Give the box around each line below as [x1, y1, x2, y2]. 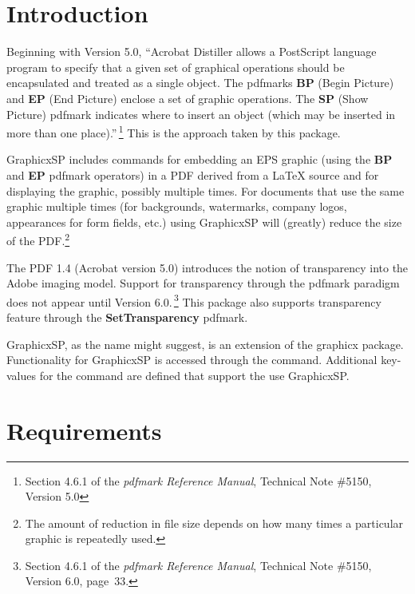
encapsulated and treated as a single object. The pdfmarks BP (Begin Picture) [6, 74, 394, 91]
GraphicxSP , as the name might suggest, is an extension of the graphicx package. [6, 335, 404, 352]
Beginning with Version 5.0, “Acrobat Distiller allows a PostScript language [6, 43, 377, 60]
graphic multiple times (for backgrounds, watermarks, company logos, [6, 198, 347, 215]
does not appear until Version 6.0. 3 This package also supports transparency [6, 291, 381, 310]
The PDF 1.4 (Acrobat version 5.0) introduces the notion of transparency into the [6, 259, 409, 275]
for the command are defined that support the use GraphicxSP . [39, 366, 350, 383]
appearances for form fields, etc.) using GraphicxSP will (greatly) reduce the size [6, 213, 402, 230]
